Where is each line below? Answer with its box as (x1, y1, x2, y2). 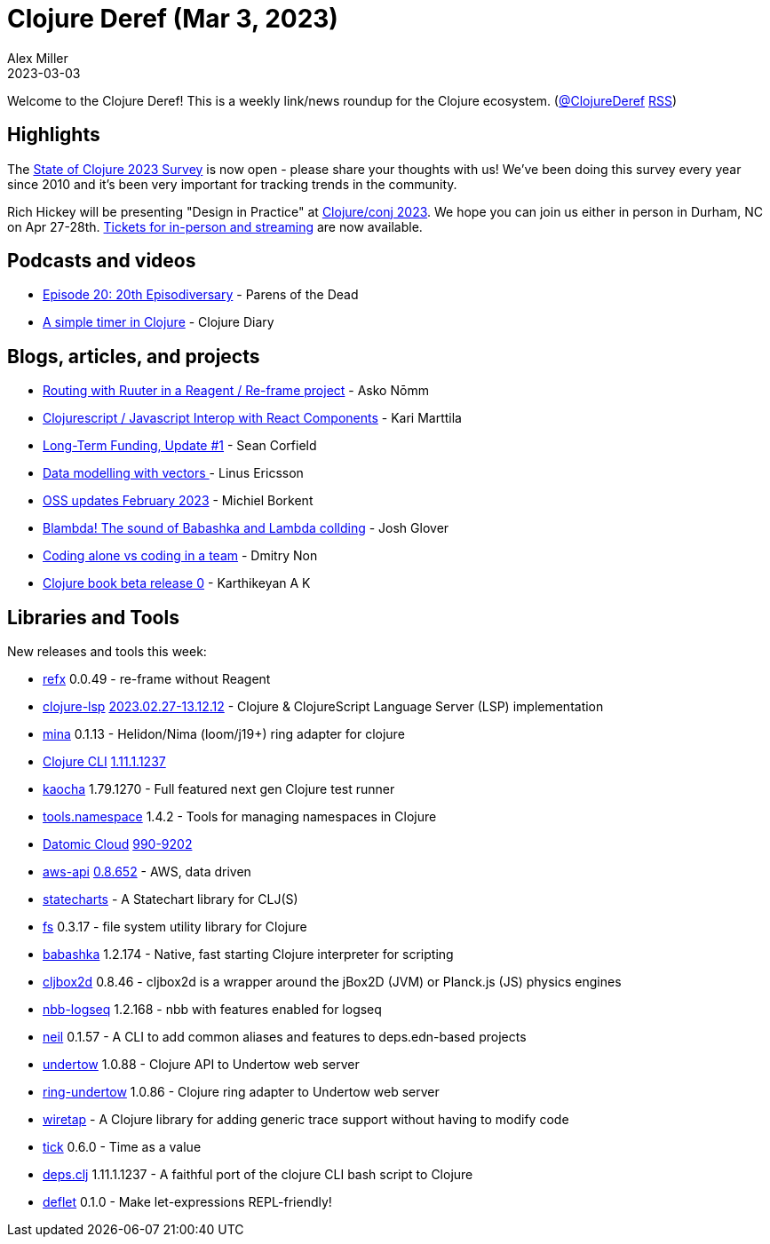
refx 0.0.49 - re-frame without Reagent (43, 671, 271, 687)
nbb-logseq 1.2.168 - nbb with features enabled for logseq (43, 1002, 382, 1018)
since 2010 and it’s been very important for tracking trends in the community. (7, 176, 457, 192)
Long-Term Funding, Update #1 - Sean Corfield (43, 438, 317, 454)
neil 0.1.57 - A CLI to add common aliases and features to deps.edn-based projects (43, 1029, 527, 1045)
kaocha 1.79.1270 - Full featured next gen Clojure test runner (43, 781, 395, 797)
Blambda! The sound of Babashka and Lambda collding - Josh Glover (43, 520, 449, 536)
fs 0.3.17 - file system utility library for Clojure (43, 919, 307, 935)
